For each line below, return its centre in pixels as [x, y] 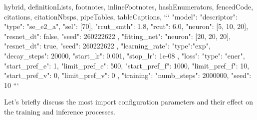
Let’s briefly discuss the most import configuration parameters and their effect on [129, 102]
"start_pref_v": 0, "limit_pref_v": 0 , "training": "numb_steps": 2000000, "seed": [128, 75]
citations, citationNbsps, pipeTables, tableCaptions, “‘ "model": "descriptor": [121, 16]
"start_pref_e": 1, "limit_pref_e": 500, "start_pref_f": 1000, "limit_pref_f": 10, [127, 65]
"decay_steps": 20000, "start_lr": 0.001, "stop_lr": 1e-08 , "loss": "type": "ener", [125, 55]
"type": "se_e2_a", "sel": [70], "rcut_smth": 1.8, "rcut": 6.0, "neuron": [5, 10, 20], [126, 26]
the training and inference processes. [60, 111]
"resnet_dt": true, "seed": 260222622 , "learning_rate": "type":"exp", [107, 46]
